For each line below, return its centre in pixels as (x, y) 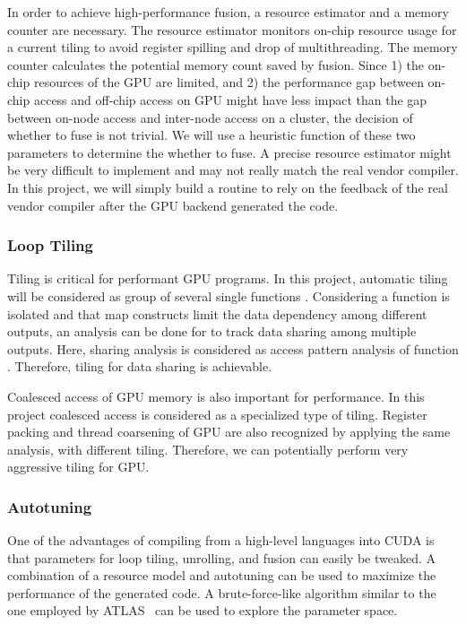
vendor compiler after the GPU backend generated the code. (173, 205)
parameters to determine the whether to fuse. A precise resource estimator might (229, 152)
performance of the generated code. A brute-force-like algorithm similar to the (222, 592)
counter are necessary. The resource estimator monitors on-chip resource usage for (232, 29)
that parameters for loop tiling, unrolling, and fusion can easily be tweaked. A (221, 557)
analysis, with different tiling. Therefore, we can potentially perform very (208, 449)
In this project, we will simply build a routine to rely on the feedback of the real (228, 187)
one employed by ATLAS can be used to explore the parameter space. (203, 610)
